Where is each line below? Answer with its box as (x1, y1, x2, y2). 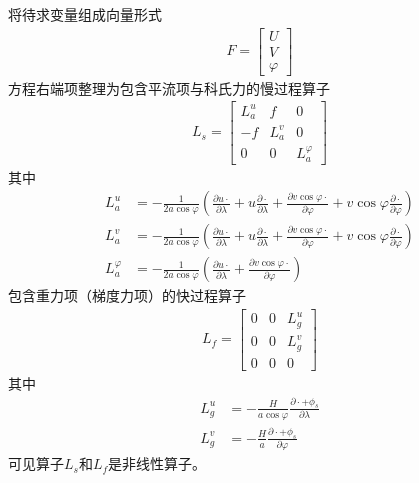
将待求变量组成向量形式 (8, 4, 162, 24)
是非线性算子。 (108, 453, 207, 474)
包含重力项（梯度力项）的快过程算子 (8, 285, 246, 306)
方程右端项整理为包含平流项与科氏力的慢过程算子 (8, 77, 330, 98)
